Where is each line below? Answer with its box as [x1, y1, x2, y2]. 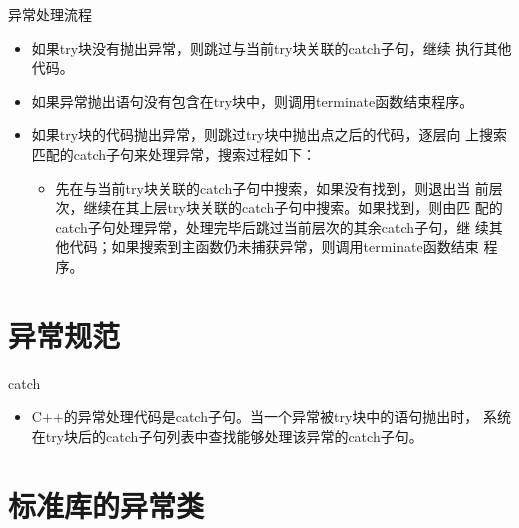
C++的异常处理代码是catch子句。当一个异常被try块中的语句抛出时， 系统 [31, 406, 511, 427]
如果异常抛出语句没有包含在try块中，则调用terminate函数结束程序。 [31, 90, 474, 111]
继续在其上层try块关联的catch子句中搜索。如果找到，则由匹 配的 [83, 197, 503, 218]
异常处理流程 [8, 4, 92, 24]
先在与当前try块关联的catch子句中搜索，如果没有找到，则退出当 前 [55, 177, 489, 198]
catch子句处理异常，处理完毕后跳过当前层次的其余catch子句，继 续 [55, 216, 489, 237]
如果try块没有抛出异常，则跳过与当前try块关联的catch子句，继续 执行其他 [31, 37, 512, 58]
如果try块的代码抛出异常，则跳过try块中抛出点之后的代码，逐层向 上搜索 [31, 124, 508, 145]
